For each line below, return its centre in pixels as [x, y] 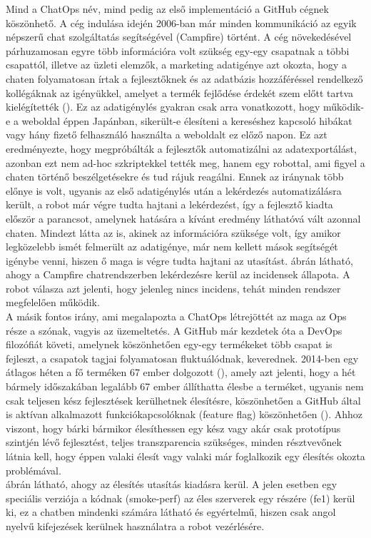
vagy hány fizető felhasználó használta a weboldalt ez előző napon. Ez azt [167, 134]
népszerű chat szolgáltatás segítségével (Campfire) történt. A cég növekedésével [179, 37]
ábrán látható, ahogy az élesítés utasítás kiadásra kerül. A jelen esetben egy [172, 484]
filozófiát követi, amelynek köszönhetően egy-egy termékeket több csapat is [169, 344]
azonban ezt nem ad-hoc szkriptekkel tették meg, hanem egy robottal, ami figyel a [185, 162]
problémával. [34, 470]
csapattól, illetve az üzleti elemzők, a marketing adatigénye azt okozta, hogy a [177, 65]
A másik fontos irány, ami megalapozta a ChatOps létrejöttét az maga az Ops [176, 316]
